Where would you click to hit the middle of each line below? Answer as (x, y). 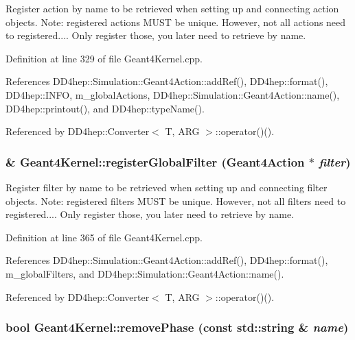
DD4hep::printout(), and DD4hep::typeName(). (105, 108)
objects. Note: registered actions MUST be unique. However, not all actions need (176, 22)
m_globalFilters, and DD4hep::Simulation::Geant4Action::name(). (145, 273)
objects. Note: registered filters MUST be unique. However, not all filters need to (176, 201)
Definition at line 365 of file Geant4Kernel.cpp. (104, 237)
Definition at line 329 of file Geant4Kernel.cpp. (104, 58)
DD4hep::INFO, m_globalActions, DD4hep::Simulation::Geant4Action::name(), (173, 94)
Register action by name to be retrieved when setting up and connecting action (172, 8)
